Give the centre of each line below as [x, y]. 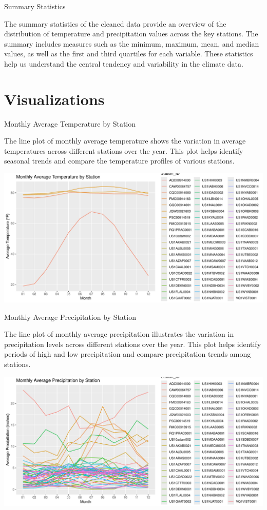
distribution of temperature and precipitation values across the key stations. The [131, 34]
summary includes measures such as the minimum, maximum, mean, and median [132, 43]
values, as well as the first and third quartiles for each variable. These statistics [129, 54]
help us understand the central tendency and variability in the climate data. [124, 63]
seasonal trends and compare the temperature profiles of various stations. [119, 161]
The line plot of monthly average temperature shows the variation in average [125, 141]
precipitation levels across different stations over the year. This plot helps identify [133, 344]
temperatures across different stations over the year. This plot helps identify [124, 150]
